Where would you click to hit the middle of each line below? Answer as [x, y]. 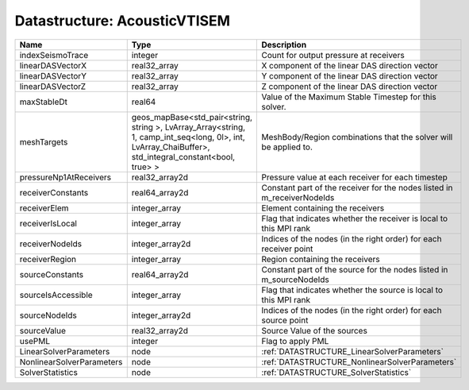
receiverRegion [48, 259]
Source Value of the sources [315, 330]
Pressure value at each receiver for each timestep [354, 177]
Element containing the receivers [323, 208]
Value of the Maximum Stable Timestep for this [349, 97]
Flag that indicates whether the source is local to [352, 290]
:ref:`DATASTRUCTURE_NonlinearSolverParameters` [359, 361]
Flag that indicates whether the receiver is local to [355, 218]
